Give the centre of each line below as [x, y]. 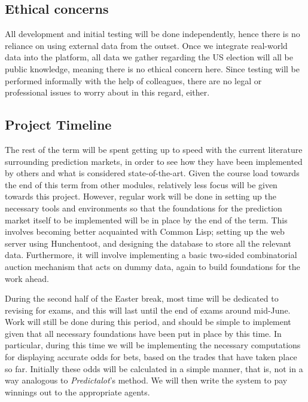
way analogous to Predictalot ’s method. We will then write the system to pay [146, 380]
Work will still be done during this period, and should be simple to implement [148, 322]
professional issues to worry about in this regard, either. [107, 92]
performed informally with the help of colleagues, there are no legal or [133, 80]
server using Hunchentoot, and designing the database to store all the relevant [148, 243]
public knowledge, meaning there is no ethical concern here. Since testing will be [152, 68]
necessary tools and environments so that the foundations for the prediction [144, 208]
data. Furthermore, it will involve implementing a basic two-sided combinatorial [151, 255]
